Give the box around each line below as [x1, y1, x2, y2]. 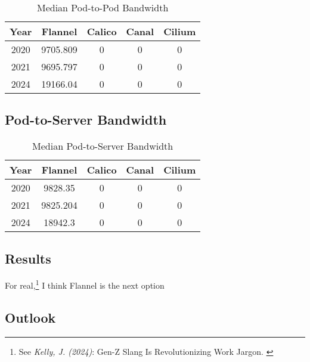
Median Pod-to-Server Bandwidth [32, 139, 173, 153]
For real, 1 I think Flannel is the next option [5, 277, 165, 292]
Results [5, 249, 51, 267]
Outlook [5, 308, 56, 327]
